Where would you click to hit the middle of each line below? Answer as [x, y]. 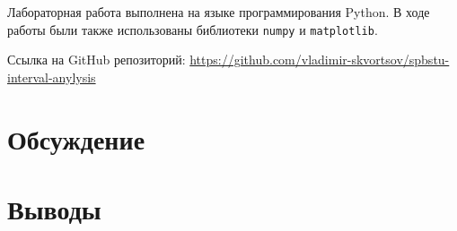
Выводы [54, 209]
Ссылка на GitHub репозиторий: [97, 60]
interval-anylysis [52, 77]
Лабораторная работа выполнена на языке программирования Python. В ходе [219, 12]
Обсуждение [76, 138]
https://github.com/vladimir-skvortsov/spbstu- [320, 60]
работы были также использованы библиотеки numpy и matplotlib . [193, 29]
